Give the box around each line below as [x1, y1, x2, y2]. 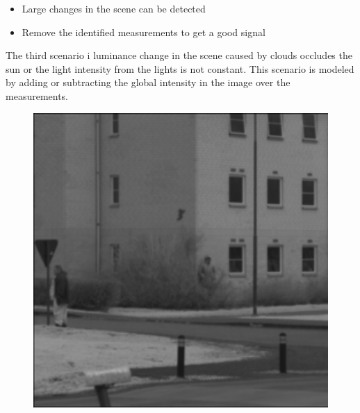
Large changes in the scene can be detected [22, 1, 206, 15]
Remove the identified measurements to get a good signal [22, 24, 265, 39]
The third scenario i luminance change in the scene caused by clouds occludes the [6, 48, 352, 62]
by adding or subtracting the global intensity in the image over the [6, 75, 291, 90]
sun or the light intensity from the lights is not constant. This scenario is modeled [6, 61, 354, 76]
